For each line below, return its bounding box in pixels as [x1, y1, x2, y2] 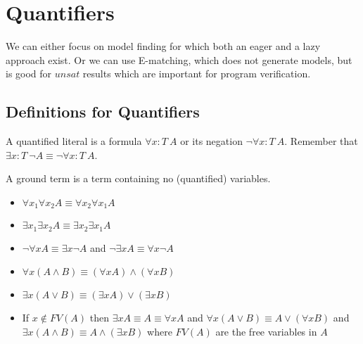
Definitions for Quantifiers [6, 101, 200, 122]
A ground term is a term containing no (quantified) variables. [6, 171, 271, 186]
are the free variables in [215, 324, 317, 338]
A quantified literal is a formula [6, 134, 142, 148]
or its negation [180, 134, 243, 148]
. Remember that [284, 134, 358, 148]
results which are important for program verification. [82, 66, 311, 81]
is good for [6, 66, 52, 81]
